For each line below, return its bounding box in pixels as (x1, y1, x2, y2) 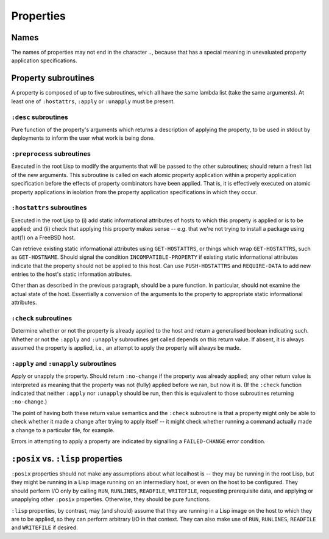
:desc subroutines (11, 113, 68, 121)
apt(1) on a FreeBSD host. (11, 234, 76, 241)
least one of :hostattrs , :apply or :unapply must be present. (11, 98, 175, 105)
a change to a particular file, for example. (11, 426, 115, 433)
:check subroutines (11, 314, 73, 323)
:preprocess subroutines (11, 150, 91, 158)
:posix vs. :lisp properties (11, 454, 123, 464)
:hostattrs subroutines (11, 203, 88, 212)
